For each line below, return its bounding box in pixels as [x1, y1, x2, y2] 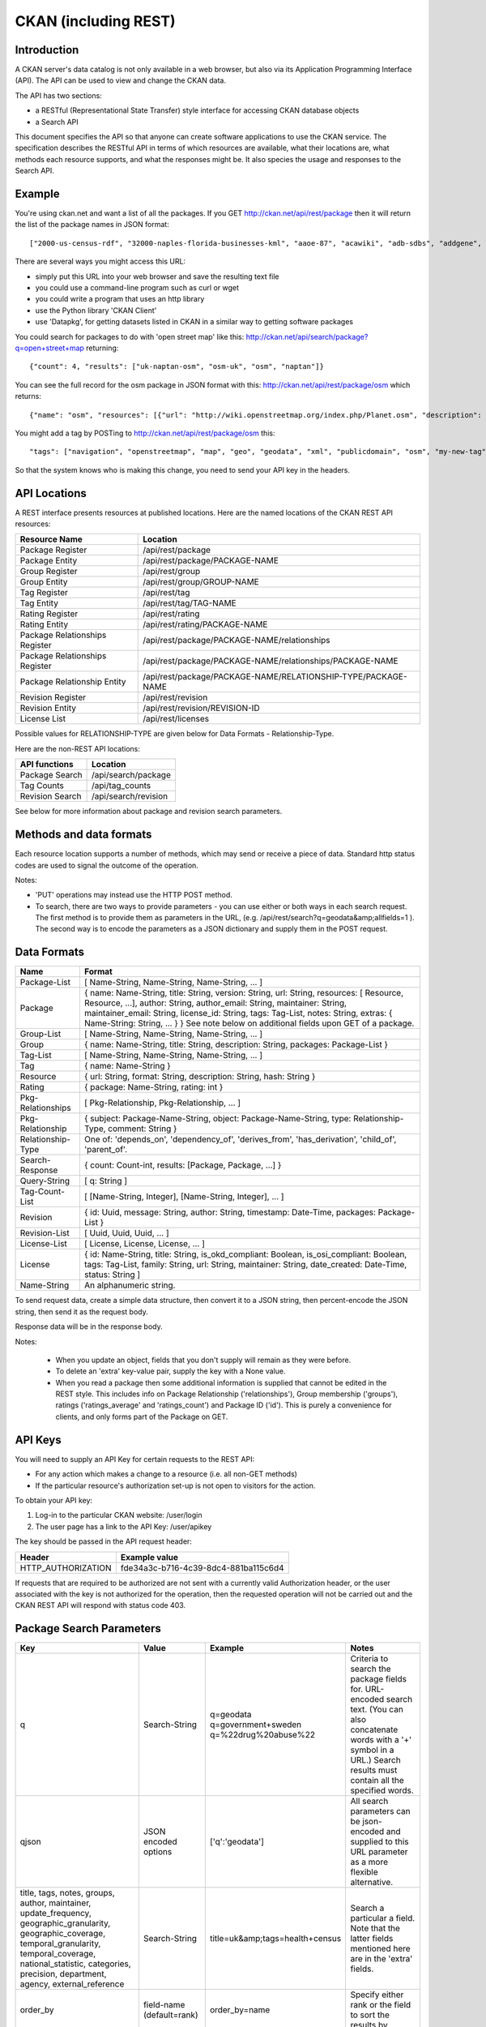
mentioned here [350, 1943, 411, 1954]
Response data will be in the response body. [15, 1322, 163, 1331]
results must [350, 1764, 398, 1776]
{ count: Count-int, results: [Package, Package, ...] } [83, 1159, 282, 1171]
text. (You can [350, 1703, 404, 1715]
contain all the [350, 1775, 404, 1786]
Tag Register [19, 587, 69, 598]
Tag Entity [19, 598, 58, 609]
